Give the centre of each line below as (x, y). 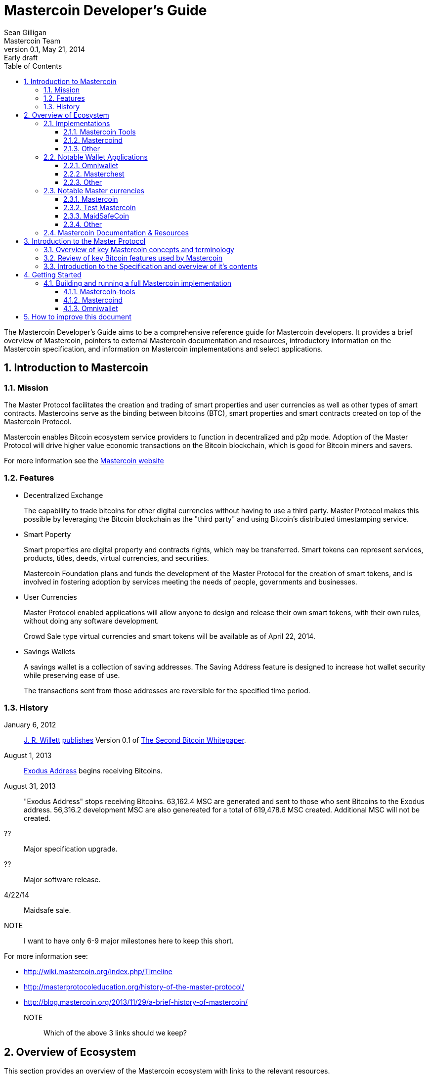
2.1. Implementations (77, 123)
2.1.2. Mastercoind (93, 140)
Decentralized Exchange (64, 495)
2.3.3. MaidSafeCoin (96, 216)
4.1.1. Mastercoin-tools (99, 291)
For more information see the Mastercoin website (84, 460)
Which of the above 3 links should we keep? (115, 1033)
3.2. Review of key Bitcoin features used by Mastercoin (133, 258)
